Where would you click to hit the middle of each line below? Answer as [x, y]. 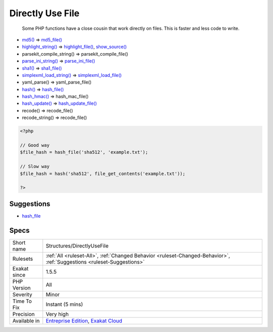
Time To [22, 301]
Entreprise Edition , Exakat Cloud [84, 320]
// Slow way [35, 167]
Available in [26, 320]
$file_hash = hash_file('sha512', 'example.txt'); [84, 152]
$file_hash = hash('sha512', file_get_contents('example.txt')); [103, 174]
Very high [57, 314]
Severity [22, 295]
